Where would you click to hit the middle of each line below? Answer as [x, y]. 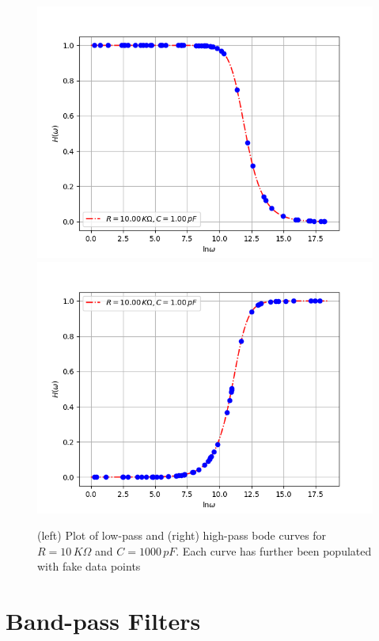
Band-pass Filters [103, 621]
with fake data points [89, 566]
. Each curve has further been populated [274, 550]
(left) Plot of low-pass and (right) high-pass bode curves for [182, 535]
